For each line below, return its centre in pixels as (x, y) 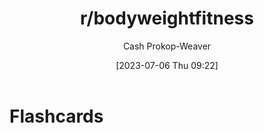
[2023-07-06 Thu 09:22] (167, 65)
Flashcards (56, 116)
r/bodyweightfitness (167, 18)
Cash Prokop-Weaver (167, 46)
